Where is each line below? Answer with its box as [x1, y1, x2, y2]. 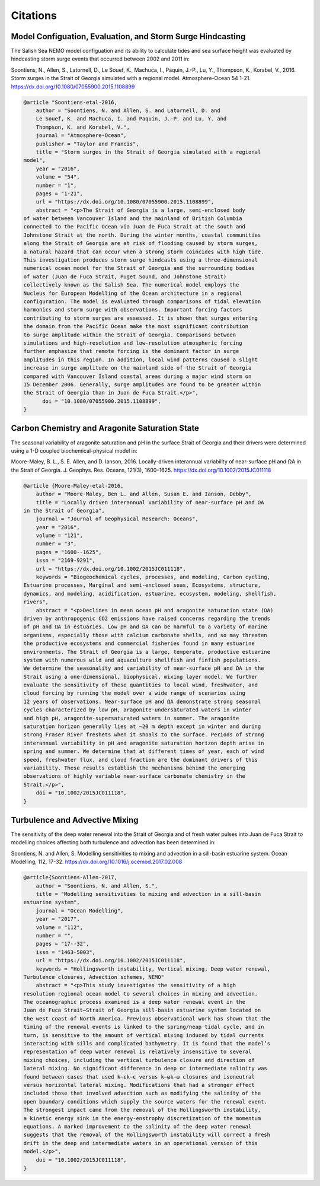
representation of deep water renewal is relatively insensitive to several [23, 1048, 252, 1055]
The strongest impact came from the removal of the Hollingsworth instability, [23, 1106, 261, 1114]
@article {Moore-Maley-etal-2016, [23, 482, 124, 489]
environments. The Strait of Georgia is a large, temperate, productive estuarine [23, 648, 271, 655]
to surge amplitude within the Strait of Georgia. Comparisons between [23, 331, 236, 338]
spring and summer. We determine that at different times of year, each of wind [23, 748, 264, 755]
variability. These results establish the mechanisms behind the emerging [23, 765, 246, 771]
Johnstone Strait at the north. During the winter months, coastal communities [23, 231, 261, 239]
